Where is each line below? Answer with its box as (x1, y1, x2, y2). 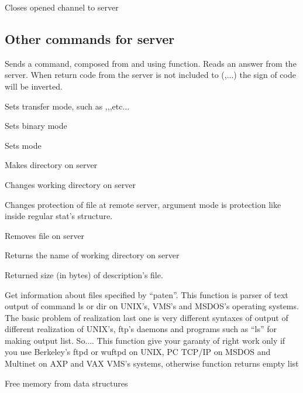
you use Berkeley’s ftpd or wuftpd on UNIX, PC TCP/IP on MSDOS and (5, 346, 271, 358)
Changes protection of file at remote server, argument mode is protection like (5, 198, 281, 210)
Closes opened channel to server (5, 1, 119, 13)
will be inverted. (5, 80, 63, 92)
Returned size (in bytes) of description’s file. (5, 268, 163, 281)
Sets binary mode (5, 119, 67, 132)
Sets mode (5, 139, 42, 151)
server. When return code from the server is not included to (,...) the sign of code (5, 69, 296, 81)
